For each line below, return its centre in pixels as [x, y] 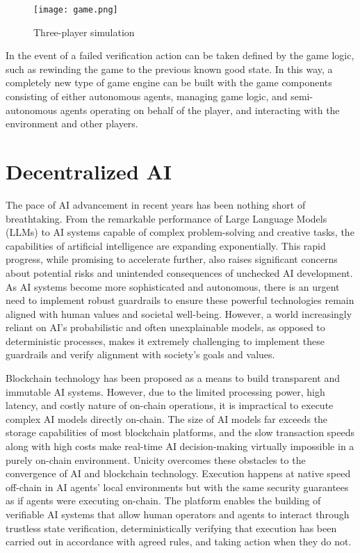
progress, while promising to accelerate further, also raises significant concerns [172, 259]
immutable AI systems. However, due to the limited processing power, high [165, 391]
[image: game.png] [76, 10]
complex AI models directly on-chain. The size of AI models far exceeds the [167, 418]
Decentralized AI [89, 171]
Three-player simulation [84, 32]
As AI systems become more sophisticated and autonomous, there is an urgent [173, 286]
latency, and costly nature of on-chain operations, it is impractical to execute [170, 405]
